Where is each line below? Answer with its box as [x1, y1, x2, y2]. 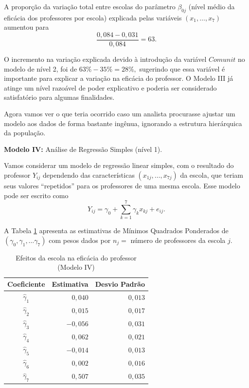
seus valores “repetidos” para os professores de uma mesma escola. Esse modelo [4, 180, 240, 190]
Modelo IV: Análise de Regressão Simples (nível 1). [4, 144, 162, 154]
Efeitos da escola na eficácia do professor [16, 252, 137, 262]
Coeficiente [7, 279, 45, 289]
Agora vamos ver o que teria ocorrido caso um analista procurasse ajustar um [4, 109, 235, 119]
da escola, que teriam [180, 169, 243, 180]
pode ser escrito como [4, 190, 69, 200]
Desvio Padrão [95, 279, 145, 289]
